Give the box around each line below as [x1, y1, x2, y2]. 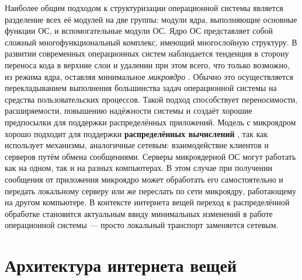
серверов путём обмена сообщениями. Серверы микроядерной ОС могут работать [5, 150, 296, 162]
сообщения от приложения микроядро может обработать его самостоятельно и [5, 173, 283, 185]
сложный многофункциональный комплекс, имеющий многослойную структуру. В [5, 36, 297, 48]
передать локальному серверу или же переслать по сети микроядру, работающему [5, 184, 297, 197]
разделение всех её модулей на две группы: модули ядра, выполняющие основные [5, 13, 297, 25]
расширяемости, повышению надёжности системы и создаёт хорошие [5, 104, 252, 117]
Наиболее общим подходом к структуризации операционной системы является [5, 2, 283, 13]
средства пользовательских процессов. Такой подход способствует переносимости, [5, 93, 298, 105]
